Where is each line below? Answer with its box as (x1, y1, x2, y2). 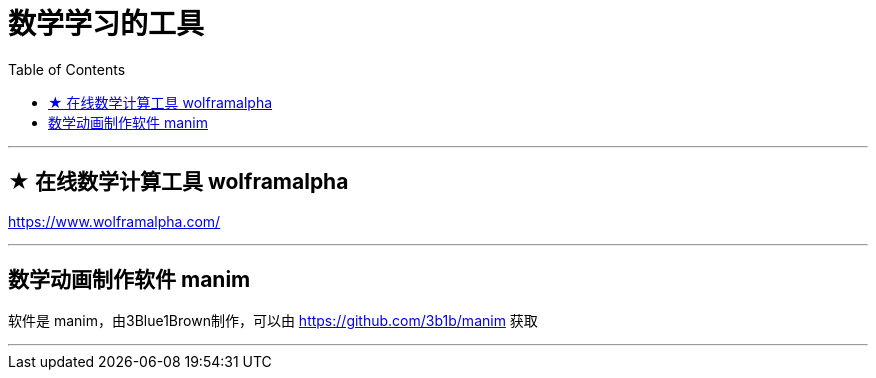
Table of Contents (8, 60, 126, 78)
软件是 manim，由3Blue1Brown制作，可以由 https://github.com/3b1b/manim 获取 (8, 312, 538, 330)
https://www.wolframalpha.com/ (8, 212, 221, 230)
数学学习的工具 (8, 7, 205, 41)
